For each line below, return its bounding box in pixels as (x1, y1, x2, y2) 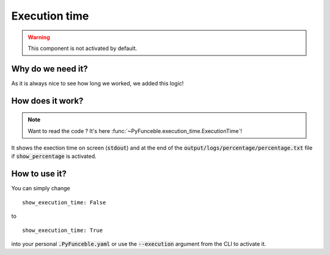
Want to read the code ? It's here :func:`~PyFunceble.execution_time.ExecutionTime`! (28, 127, 243, 134)
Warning (28, 34, 50, 41)
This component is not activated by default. (28, 45, 137, 52)
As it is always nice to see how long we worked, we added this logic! (11, 79, 184, 87)
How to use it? (11, 168, 67, 179)
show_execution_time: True (22, 226, 103, 234)
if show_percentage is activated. (11, 153, 97, 160)
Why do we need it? (11, 63, 88, 74)
